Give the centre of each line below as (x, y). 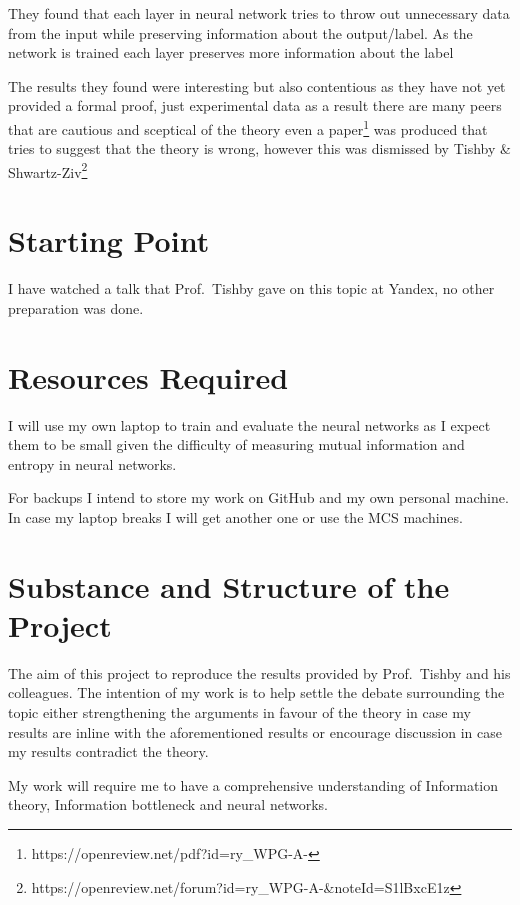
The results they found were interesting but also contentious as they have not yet (257, 85)
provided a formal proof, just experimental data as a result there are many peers (255, 105)
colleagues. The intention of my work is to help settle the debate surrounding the (256, 692)
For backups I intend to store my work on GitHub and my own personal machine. (258, 497)
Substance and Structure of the (229, 585)
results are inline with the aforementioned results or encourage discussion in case (255, 731)
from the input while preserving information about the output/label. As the (240, 32)
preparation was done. (76, 307)
